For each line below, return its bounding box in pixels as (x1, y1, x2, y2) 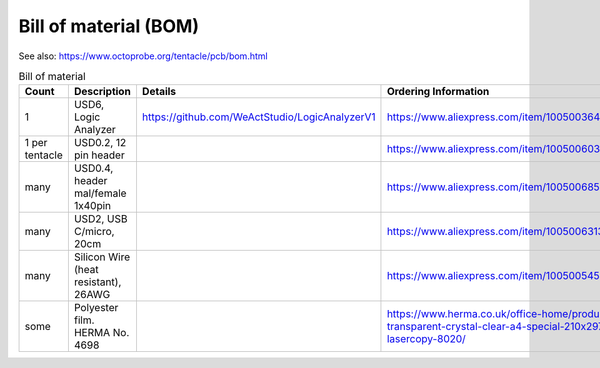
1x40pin (73, 199, 112, 213)
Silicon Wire (73, 250, 131, 264)
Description (73, 85, 132, 99)
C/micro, (73, 225, 115, 239)
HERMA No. (73, 326, 130, 340)
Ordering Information (386, 85, 490, 99)
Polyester (73, 301, 119, 315)
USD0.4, (73, 161, 114, 175)
